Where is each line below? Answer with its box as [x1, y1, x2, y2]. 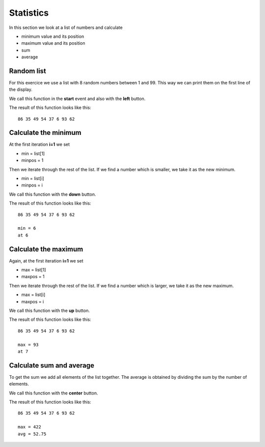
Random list [9, 67, 47, 75]
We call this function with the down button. [9, 191, 96, 197]
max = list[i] [21, 292, 46, 298]
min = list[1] [21, 150, 45, 157]
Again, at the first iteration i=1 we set [9, 258, 83, 263]
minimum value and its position [21, 33, 84, 39]
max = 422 [18, 424, 41, 430]
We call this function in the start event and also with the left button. [9, 96, 146, 102]
